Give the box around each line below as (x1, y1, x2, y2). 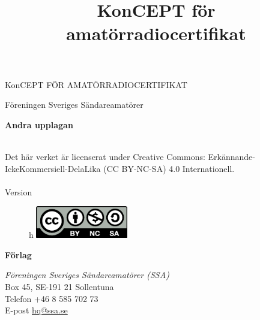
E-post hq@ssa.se (5, 304, 68, 316)
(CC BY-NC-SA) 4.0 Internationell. (103, 162, 235, 174)
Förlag (5, 248, 32, 261)
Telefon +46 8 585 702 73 (5, 292, 98, 304)
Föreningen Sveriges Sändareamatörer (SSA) (5, 268, 169, 281)
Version (5, 185, 32, 198)
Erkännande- (208, 150, 255, 162)
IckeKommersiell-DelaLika (5, 162, 101, 174)
